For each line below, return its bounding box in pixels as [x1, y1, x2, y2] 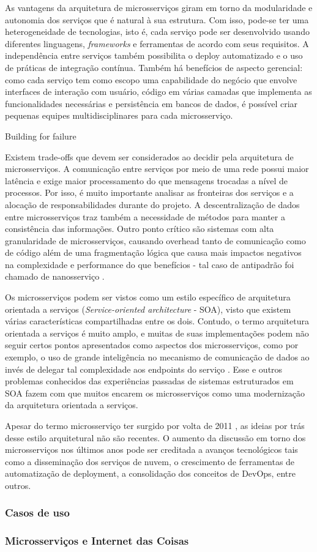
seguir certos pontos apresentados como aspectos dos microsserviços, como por [5, 338, 299, 351]
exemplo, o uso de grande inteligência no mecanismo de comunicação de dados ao [5, 351, 310, 364]
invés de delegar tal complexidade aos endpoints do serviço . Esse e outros [5, 362, 283, 375]
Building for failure [5, 129, 76, 142]
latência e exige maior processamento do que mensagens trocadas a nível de [5, 174, 288, 187]
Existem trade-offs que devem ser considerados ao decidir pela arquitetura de [5, 150, 294, 163]
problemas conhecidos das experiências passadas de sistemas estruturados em [5, 375, 294, 387]
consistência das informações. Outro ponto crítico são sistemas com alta [5, 222, 274, 235]
